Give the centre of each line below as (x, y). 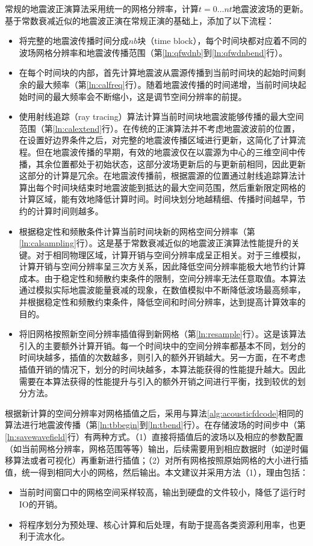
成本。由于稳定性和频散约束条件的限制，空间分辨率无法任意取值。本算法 (162, 278)
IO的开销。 (41, 504)
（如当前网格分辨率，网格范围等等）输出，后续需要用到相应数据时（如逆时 (152, 448)
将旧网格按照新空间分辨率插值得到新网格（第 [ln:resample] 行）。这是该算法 (162, 334)
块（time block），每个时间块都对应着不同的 (222, 41)
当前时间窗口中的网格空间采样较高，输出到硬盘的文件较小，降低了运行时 (162, 492)
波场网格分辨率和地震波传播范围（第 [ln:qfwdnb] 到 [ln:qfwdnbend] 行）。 (153, 52)
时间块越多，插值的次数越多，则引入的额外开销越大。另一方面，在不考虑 (162, 357)
